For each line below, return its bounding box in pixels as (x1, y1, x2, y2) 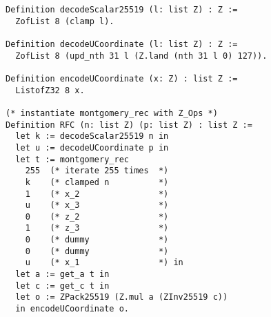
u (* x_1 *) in (25, 258, 183, 268)
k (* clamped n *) (25, 177, 169, 187)
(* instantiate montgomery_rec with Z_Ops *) (6, 108, 218, 118)
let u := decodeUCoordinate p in (15, 142, 169, 153)
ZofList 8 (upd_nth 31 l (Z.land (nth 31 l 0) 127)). (15, 50, 268, 61)
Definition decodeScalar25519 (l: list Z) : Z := (6, 5, 238, 15)
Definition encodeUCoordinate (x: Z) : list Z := (6, 73, 238, 84)
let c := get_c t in (15, 280, 110, 291)
